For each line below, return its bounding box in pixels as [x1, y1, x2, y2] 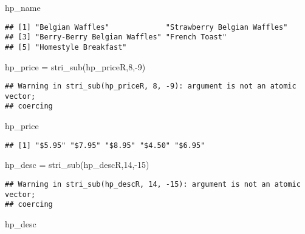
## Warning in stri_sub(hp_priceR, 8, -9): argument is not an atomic [5, 82, 296, 91]
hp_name [5, 1, 41, 13]
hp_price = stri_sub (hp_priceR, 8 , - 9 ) [5, 60, 146, 73]
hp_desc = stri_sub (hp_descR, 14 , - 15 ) [5, 158, 149, 171]
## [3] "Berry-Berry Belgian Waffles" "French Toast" [5, 33, 227, 42]
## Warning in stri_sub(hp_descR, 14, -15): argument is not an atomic [5, 179, 301, 189]
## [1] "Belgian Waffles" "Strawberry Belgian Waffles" [5, 22, 288, 32]
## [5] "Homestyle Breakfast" [5, 42, 127, 52]
